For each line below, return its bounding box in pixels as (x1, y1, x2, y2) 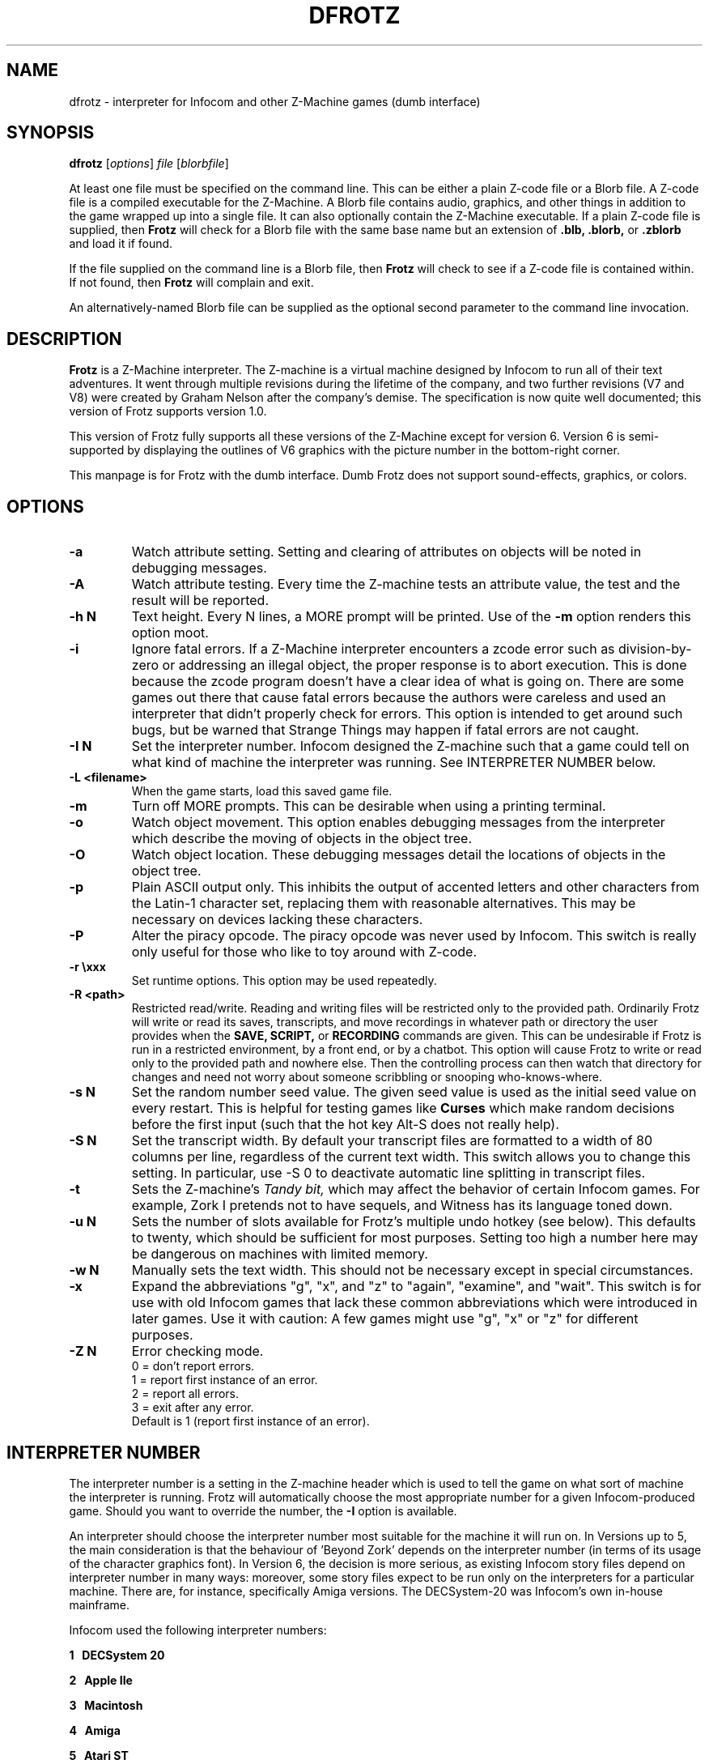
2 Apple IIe (69, 1672, 133, 1687)
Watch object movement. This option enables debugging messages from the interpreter (131, 814, 665, 831)
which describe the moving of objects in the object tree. (131, 830, 473, 847)
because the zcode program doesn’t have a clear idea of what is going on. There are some (131, 673, 685, 690)
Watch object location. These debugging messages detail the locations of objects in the (131, 846, 666, 863)
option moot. (131, 624, 209, 641)
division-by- (618, 641, 692, 658)
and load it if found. (69, 236, 173, 251)
